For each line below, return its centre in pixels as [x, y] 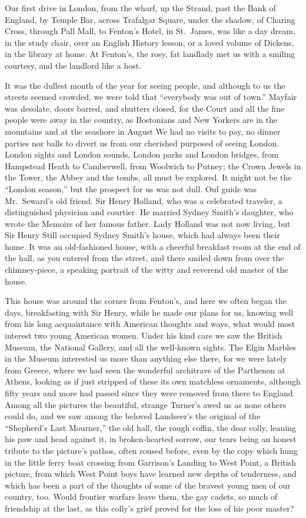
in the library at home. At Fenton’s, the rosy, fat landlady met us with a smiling [150, 54]
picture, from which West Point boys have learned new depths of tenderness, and [151, 474]
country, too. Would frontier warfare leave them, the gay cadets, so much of [141, 497]
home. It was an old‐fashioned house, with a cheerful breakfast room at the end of [153, 246]
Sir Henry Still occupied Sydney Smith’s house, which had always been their [142, 235]
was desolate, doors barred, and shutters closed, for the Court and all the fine [145, 108]
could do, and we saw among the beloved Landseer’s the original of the [133, 416]
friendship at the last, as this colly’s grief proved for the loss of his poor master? [149, 508]
